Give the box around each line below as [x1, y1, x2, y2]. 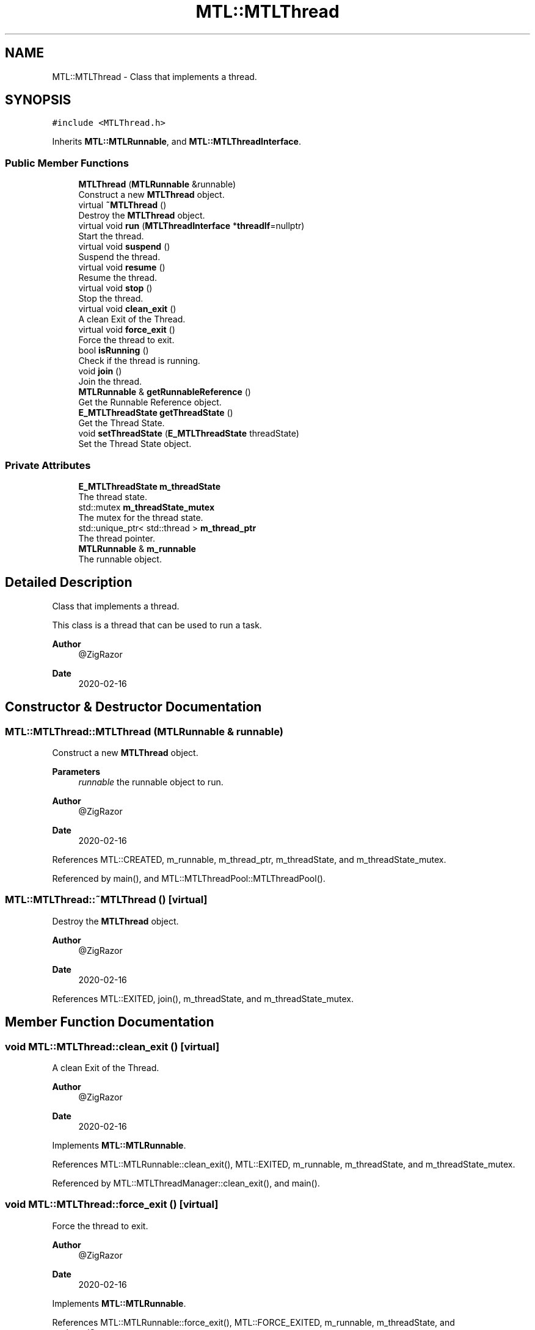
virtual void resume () [78, 262, 166, 273]
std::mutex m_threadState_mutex [78, 501, 215, 512]
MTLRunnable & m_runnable [78, 543, 196, 554]
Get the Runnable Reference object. [78, 397, 222, 408]
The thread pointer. [78, 532, 156, 543]
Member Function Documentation [5, 1014, 214, 1030]
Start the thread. [78, 231, 144, 242]
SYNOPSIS [5, 92, 71, 108]
